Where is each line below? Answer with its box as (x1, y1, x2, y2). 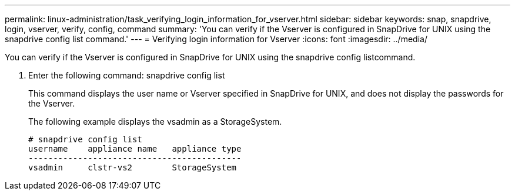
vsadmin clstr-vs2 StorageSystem (28, 163, 237, 172)
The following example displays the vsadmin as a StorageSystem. (28, 117, 282, 126)
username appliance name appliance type (28, 144, 242, 153)
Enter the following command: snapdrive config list (28, 70, 225, 80)
